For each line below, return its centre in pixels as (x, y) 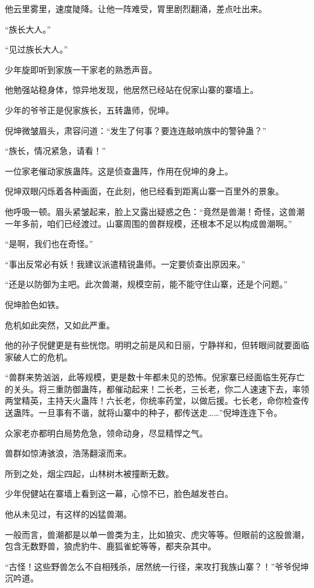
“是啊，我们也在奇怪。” (49, 244)
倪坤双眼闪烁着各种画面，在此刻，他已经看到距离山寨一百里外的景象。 (144, 191)
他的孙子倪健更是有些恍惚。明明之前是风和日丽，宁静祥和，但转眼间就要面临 (157, 345)
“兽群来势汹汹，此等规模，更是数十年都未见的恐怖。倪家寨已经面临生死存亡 (155, 377)
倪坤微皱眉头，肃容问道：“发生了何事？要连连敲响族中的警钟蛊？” (136, 130)
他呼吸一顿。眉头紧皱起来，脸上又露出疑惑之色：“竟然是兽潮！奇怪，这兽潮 (155, 211)
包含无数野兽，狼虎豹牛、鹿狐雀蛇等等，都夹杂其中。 (111, 546)
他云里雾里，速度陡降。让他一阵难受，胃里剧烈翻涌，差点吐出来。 (136, 8)
